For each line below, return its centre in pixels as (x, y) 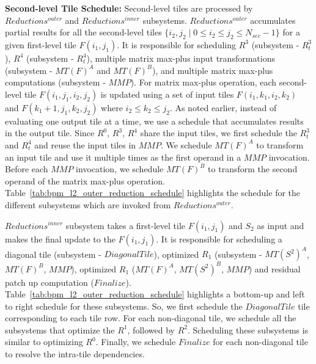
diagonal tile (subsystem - (53, 254)
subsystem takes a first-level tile (126, 225)
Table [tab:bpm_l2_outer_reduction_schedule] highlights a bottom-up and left (155, 294)
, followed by (151, 329)
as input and (281, 225)
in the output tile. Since (50, 133)
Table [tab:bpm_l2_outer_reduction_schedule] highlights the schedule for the (153, 193)
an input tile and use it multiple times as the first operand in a (123, 157)
